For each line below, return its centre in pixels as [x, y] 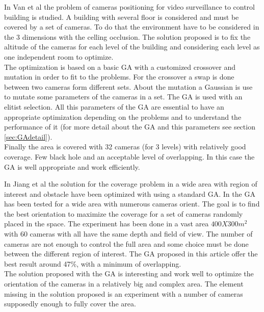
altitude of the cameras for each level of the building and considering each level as [132, 47]
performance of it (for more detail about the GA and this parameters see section [130, 127]
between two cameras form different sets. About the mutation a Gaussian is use [128, 86]
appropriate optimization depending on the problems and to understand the [123, 116]
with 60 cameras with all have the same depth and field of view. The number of [128, 234]
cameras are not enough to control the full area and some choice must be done [126, 243]
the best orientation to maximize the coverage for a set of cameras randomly [124, 213]
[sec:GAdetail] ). [28, 136]
